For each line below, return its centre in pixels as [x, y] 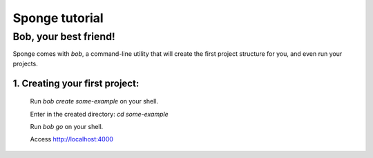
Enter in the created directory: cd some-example [99, 114]
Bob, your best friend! [64, 37]
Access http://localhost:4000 [72, 139]
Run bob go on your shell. [67, 126]
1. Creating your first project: [76, 83]
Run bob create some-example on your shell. [94, 101]
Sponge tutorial [58, 18]
